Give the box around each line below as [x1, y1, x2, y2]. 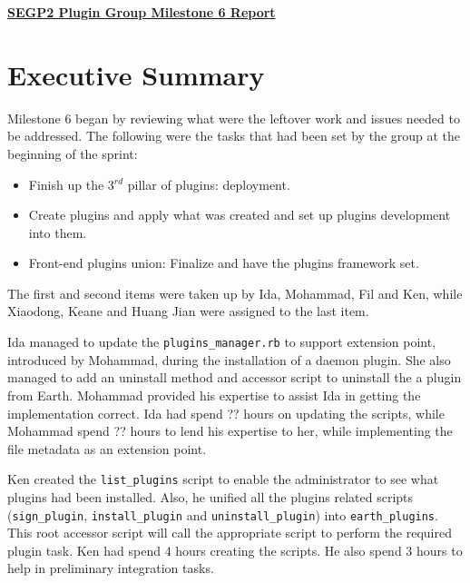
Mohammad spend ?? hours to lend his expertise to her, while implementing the [7, 421, 453, 440]
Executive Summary [7, 55, 265, 93]
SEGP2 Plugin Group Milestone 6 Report [7, 3, 276, 21]
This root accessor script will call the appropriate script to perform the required [7, 523, 452, 542]
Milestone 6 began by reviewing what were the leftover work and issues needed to [7, 108, 460, 127]
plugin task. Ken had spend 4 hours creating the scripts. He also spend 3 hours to [7, 540, 463, 559]
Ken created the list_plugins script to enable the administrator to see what [7, 469, 439, 489]
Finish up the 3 [28, 174, 114, 193]
